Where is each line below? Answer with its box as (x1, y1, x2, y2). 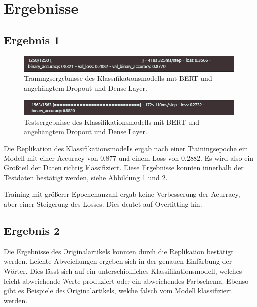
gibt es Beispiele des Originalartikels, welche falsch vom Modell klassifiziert (4, 285, 232, 296)
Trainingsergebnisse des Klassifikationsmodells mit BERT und (24, 73, 212, 83)
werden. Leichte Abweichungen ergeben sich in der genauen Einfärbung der (4, 256, 232, 266)
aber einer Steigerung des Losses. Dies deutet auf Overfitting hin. (4, 199, 202, 209)
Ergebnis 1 (4, 32, 60, 47)
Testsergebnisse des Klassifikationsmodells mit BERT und (24, 116, 200, 127)
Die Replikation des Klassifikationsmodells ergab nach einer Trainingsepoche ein (4, 143, 248, 153)
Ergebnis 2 (4, 223, 60, 238)
